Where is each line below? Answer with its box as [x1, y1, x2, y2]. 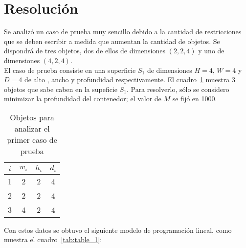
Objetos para [10, 111, 55, 123]
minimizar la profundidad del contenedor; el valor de [4, 93, 161, 104]
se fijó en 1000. [172, 93, 217, 104]
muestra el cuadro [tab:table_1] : [4, 234, 102, 245]
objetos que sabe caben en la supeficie [4, 84, 117, 94]
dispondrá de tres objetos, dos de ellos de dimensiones [4, 45, 165, 56]
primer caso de [7, 134, 57, 145]
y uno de [198, 45, 224, 56]
